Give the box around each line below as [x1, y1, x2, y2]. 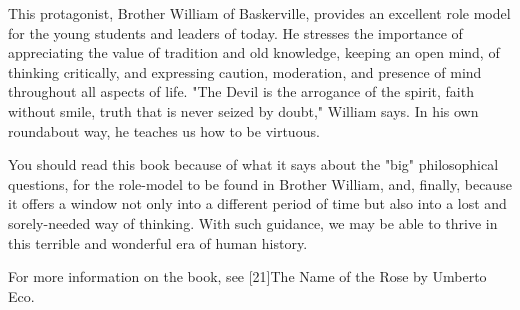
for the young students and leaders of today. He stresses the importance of [8, 22, 463, 43]
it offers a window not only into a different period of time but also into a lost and [8, 193, 507, 214]
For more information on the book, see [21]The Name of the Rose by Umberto [8, 266, 487, 287]
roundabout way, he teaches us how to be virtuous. [8, 120, 320, 141]
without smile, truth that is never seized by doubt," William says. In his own [8, 100, 479, 121]
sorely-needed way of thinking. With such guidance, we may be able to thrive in [8, 212, 498, 233]
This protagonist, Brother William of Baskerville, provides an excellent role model [8, 3, 511, 23]
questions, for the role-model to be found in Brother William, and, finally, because [8, 173, 512, 194]
